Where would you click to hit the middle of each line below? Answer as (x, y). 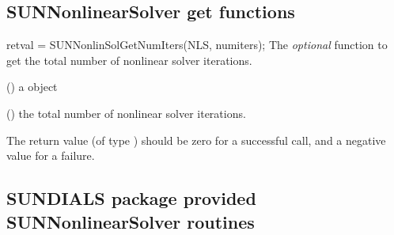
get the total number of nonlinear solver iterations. (129, 60)
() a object (32, 87)
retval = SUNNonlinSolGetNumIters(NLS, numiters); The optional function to (197, 45)
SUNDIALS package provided (131, 198)
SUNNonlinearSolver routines (131, 221)
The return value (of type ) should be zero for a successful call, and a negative (196, 140)
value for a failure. (51, 155)
